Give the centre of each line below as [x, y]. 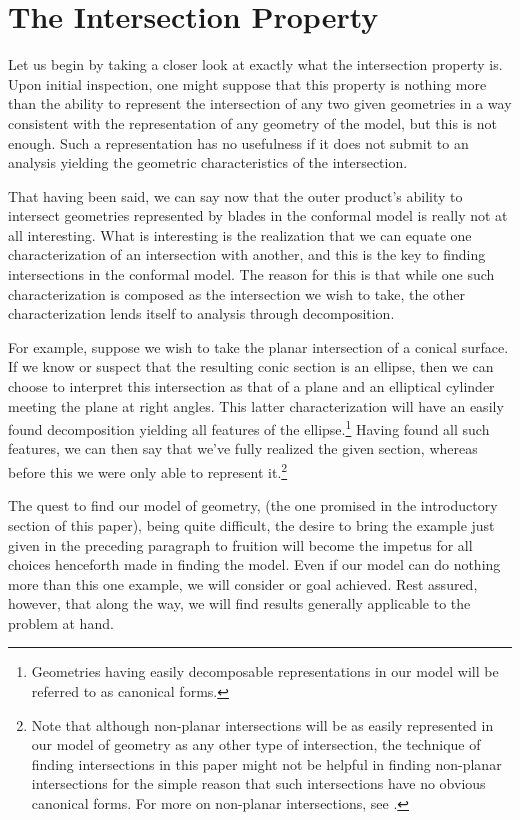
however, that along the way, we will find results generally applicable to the [239, 603]
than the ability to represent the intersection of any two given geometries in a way [260, 103]
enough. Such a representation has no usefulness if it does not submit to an [238, 142]
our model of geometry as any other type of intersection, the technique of [256, 744]
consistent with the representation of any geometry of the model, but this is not [252, 122]
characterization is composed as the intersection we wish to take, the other [237, 293]
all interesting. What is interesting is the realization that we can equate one [240, 234]
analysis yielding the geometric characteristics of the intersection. [208, 162]
